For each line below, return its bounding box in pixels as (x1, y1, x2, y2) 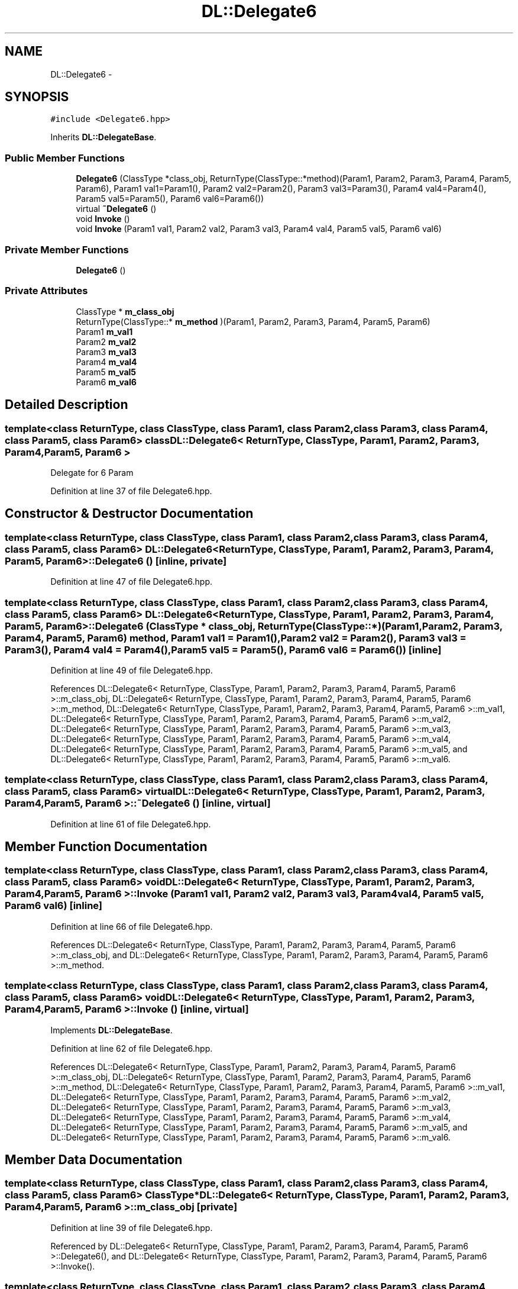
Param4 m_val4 (76, 356, 137, 367)
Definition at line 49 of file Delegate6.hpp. (50, 665, 213, 675)
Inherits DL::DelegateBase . (50, 132, 157, 143)
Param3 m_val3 (76, 346, 137, 357)
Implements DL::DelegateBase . (50, 1024, 173, 1035)
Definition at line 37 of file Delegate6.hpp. (50, 485, 212, 496)
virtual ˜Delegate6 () (76, 204, 157, 214)
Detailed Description (5, 397, 128, 413)
